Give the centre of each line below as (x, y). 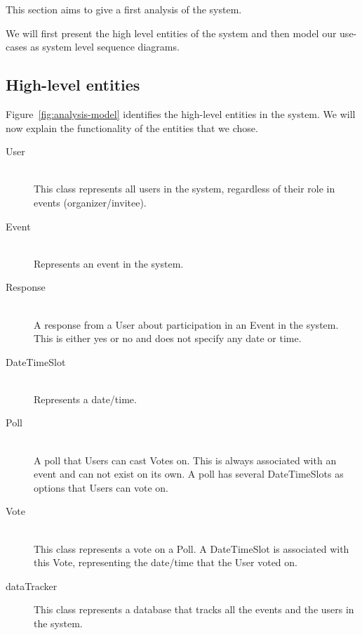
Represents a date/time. (85, 399)
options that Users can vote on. (101, 487)
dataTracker (32, 585)
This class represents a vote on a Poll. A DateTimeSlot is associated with (192, 548)
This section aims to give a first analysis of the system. (124, 9)
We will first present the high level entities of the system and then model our (171, 33)
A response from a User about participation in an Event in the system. (186, 324)
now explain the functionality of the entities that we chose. (132, 127)
